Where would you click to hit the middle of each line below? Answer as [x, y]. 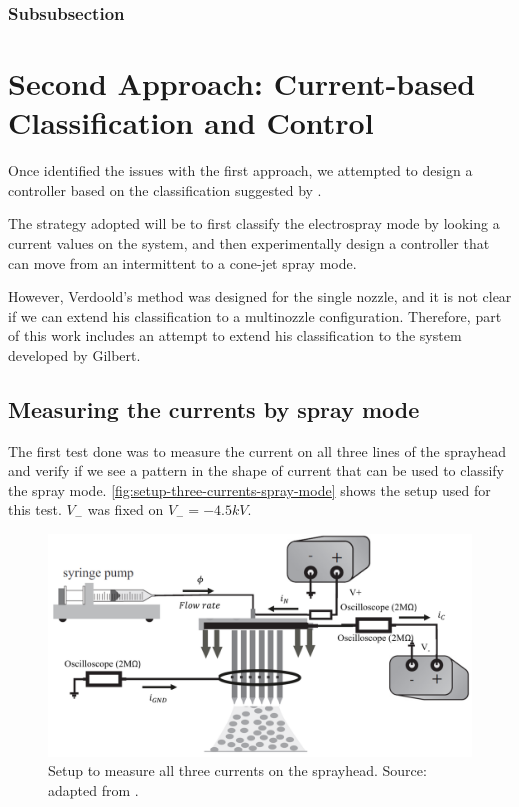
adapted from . [93, 790]
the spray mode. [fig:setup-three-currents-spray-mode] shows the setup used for [249, 489]
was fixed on [125, 509]
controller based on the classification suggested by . [165, 189]
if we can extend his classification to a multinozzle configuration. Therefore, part [255, 315]
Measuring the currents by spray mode [214, 408]
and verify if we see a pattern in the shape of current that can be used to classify [256, 470]
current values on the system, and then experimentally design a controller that [249, 242]
